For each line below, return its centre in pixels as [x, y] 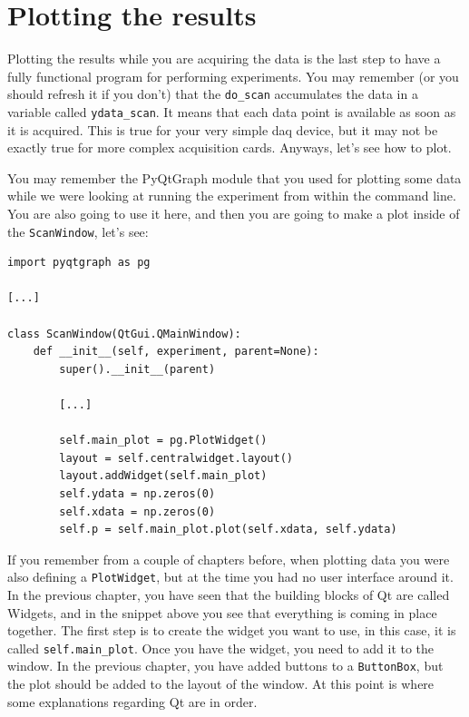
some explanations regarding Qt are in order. [132, 701]
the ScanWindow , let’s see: [78, 231]
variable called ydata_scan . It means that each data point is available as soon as [232, 111]
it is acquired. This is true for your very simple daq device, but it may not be [223, 129]
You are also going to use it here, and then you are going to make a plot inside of [234, 213]
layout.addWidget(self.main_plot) [163, 476]
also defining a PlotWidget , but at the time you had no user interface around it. [230, 577]
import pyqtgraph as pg [79, 263]
